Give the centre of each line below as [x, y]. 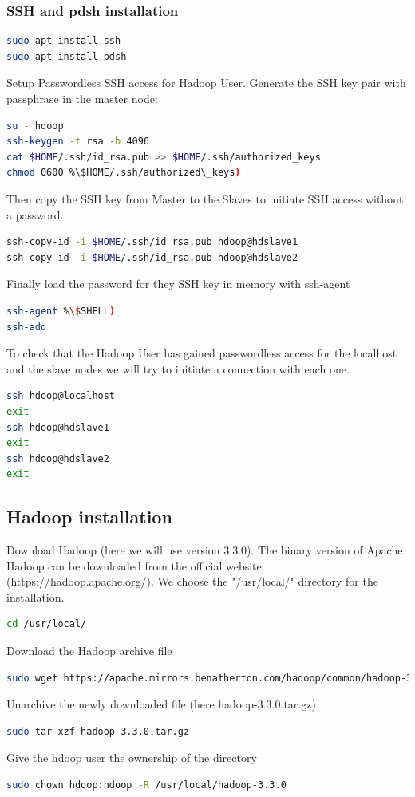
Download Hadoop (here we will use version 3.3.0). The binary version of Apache [205, 550]
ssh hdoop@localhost [61, 396]
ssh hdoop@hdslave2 [58, 458]
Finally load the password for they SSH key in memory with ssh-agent [178, 284]
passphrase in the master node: [82, 98]
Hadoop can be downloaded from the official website [134, 565]
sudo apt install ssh [64, 41]
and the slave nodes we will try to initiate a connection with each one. [178, 368]
